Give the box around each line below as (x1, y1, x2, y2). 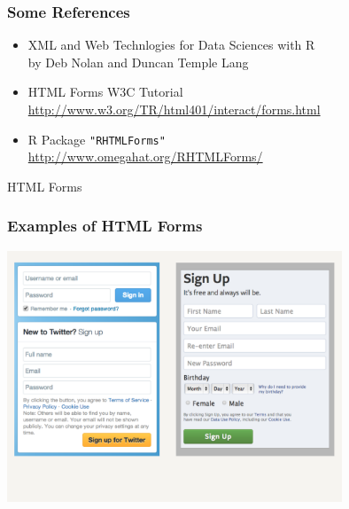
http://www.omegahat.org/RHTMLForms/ (27, 147, 263, 166)
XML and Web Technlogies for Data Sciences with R (27, 35, 315, 54)
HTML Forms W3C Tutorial (27, 82, 183, 101)
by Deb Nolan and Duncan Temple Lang (27, 52, 249, 71)
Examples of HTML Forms (7, 215, 203, 237)
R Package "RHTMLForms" (27, 129, 166, 148)
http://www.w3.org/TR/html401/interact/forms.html (27, 100, 321, 118)
